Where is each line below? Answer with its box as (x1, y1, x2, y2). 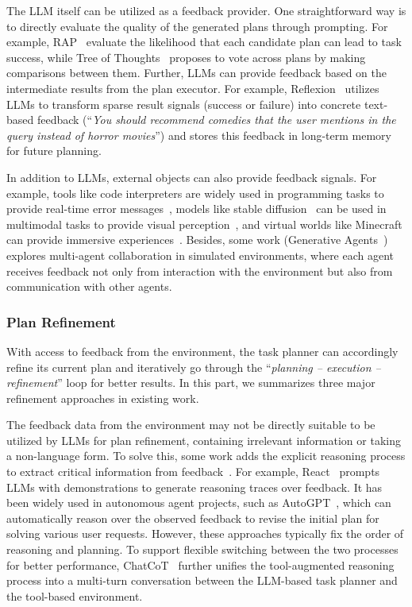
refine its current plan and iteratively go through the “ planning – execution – (6, 358, 381, 375)
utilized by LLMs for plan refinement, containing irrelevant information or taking (6, 431, 401, 448)
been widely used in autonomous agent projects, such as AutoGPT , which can (6, 494, 391, 511)
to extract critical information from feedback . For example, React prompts (6, 463, 380, 480)
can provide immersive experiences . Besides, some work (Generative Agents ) (6, 231, 388, 248)
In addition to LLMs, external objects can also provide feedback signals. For (6, 168, 377, 185)
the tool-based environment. (6, 587, 143, 604)
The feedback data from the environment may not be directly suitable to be (6, 416, 375, 433)
